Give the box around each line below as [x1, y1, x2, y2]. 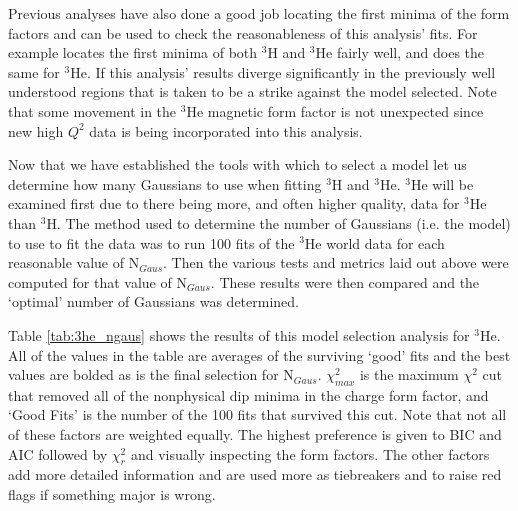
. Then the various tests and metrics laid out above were [163, 252, 509, 273]
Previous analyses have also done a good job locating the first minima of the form [8, 3, 510, 23]
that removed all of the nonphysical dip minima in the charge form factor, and [8, 384, 489, 405]
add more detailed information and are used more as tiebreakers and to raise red [8, 464, 502, 485]
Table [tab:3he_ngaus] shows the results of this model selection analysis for [8, 324, 470, 345]
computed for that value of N [8, 271, 187, 292]
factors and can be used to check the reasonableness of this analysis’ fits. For [8, 22, 478, 43]
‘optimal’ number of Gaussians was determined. [8, 291, 299, 312]
